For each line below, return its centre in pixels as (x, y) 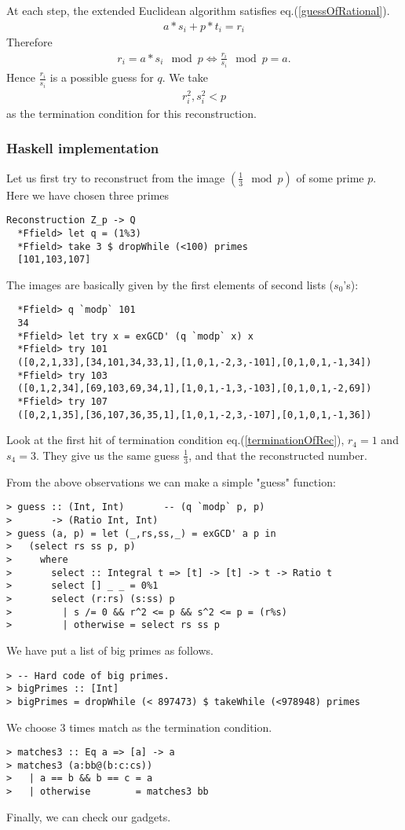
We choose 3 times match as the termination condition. (139, 727)
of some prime (330, 177)
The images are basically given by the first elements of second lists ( (170, 284)
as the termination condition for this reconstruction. (131, 113)
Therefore (29, 42)
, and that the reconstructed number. (278, 455)
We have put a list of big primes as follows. (110, 650)
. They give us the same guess (108, 455)
